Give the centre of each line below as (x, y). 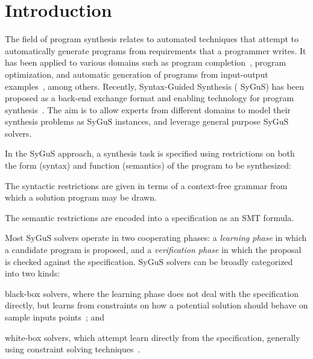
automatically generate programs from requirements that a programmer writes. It (156, 50)
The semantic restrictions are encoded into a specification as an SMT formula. (150, 217)
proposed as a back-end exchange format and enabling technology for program (150, 98)
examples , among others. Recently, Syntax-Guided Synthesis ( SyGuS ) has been (154, 86)
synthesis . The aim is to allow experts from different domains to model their (148, 109)
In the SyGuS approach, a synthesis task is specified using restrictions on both (150, 153)
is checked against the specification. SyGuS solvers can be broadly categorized (149, 261)
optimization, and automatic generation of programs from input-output (137, 74)
